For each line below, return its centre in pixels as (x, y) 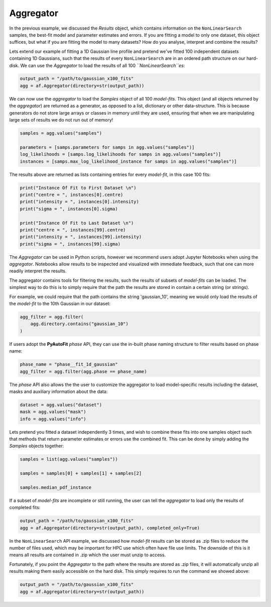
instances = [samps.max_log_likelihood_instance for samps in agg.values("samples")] (128, 161)
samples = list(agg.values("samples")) (69, 459)
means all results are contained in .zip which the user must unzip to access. (88, 555)
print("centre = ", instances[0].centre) (72, 194)
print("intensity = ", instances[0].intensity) (79, 202)
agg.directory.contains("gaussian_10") (80, 324)
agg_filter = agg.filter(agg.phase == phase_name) (84, 371)
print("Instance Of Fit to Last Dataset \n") (77, 223)
